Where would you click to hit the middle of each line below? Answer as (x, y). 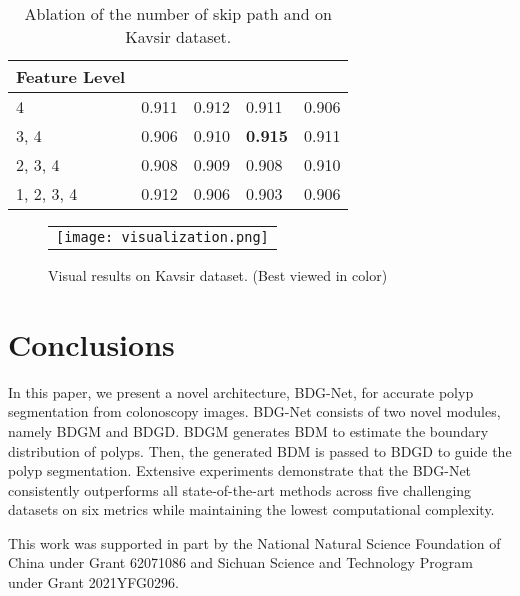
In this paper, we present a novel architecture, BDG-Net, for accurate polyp (241, 391)
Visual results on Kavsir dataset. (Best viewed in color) (218, 275)
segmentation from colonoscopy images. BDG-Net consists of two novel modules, (254, 411)
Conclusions (91, 343)
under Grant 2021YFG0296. (93, 582)
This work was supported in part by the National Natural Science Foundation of (254, 542)
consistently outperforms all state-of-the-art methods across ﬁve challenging (240, 489)
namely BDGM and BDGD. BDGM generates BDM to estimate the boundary (248, 430)
